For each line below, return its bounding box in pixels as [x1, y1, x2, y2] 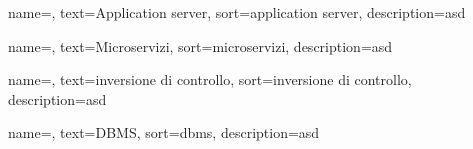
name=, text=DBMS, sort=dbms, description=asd [8, 122, 320, 143]
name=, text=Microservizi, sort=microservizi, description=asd [8, 35, 393, 56]
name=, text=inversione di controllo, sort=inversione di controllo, [8, 69, 412, 90]
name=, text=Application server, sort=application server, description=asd [8, 2, 466, 22]
